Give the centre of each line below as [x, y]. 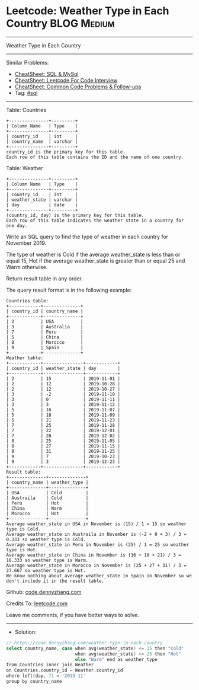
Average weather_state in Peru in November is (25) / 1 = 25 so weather [98, 544]
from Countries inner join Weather [50, 665]
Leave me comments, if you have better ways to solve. [73, 615]
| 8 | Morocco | [45, 342]
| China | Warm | [47, 508]
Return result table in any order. [45, 278]
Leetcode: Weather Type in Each [88, 11]
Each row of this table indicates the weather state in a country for [95, 221]
